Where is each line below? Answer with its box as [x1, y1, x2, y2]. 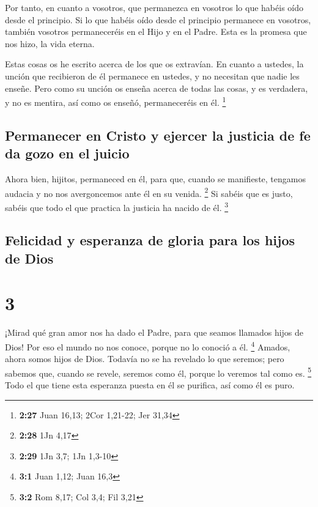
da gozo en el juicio [5, 144, 130, 163]
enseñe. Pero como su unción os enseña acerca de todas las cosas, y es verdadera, [5, 81, 308, 94]
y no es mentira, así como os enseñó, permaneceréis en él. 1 [5, 94, 226, 108]
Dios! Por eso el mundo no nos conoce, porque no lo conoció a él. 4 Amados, [5, 338, 290, 353]
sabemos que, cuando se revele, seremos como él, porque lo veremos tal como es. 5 [5, 365, 312, 379]
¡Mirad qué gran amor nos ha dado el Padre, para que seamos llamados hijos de [5, 326, 304, 339]
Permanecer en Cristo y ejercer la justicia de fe [5, 125, 311, 144]
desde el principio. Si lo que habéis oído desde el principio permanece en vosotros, [5, 13, 311, 26]
